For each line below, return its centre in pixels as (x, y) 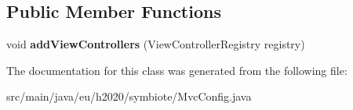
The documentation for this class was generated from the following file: (177, 70)
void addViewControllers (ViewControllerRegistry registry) (156, 44)
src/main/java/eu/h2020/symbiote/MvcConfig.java (129, 96)
